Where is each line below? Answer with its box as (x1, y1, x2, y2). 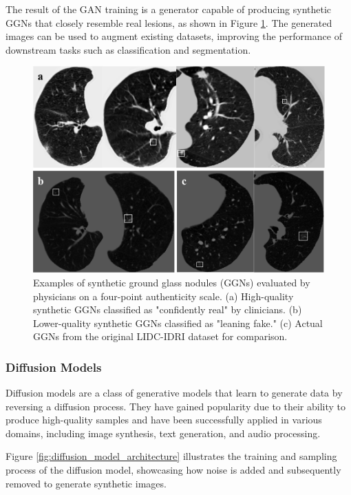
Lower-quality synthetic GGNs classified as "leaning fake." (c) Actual (33, 315, 323, 330)
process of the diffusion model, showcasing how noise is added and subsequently (6, 463, 341, 477)
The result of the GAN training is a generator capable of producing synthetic (6, 2, 332, 16)
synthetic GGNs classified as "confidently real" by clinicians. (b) (33, 302, 302, 317)
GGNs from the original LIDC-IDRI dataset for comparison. (33, 329, 288, 344)
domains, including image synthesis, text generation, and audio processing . (6, 425, 321, 440)
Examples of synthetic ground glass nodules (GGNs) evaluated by (33, 275, 310, 289)
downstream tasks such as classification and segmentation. (6, 42, 251, 56)
